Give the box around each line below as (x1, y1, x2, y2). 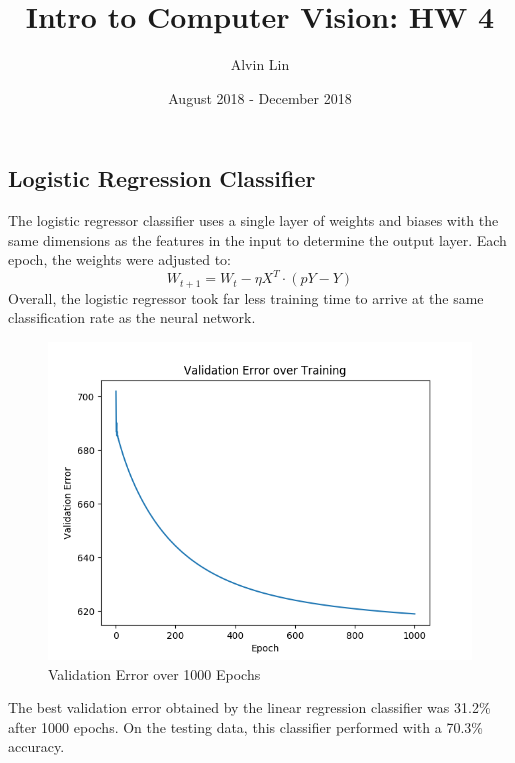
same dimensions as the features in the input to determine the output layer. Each (8, 229, 507, 250)
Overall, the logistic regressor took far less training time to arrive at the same (8, 287, 484, 308)
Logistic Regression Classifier (8, 163, 316, 194)
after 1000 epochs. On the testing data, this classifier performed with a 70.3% (8, 716, 483, 737)
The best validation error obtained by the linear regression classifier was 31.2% (8, 697, 491, 718)
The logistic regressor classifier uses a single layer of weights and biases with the (8, 210, 499, 231)
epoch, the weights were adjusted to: (8, 249, 232, 270)
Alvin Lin (230, 54, 290, 75)
